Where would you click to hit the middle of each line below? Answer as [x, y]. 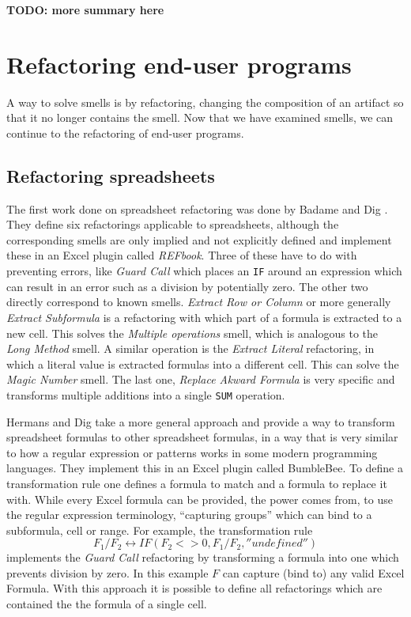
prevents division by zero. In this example [107, 572]
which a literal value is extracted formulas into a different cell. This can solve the [203, 363]
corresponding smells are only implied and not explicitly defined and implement [199, 239]
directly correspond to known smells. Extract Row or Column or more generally [199, 302]
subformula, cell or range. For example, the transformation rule [160, 530]
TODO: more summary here [85, 9]
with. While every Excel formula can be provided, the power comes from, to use [200, 499]
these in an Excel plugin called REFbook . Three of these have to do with [182, 255]
